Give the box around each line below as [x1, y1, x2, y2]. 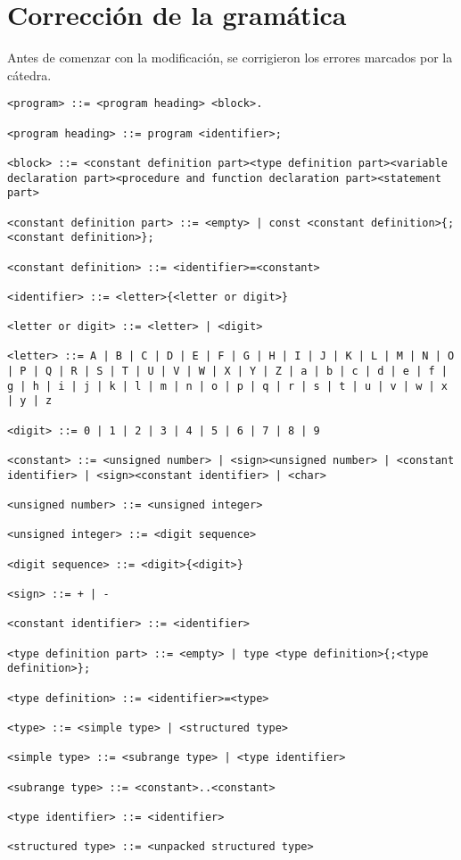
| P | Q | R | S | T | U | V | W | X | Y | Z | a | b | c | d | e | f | [7, 365, 448, 378]
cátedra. [7, 65, 52, 84]
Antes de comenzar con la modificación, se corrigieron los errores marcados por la [7, 48, 453, 67]
